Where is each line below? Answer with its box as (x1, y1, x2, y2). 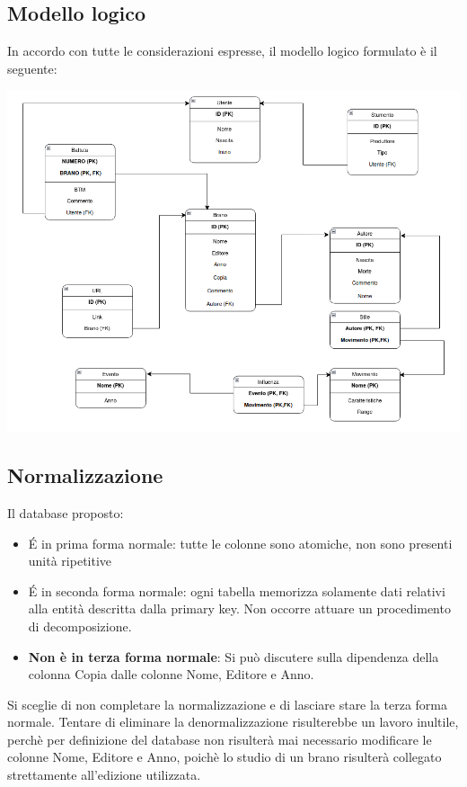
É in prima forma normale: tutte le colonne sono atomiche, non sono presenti (28, 533, 453, 552)
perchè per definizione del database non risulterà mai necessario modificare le (7, 729, 432, 748)
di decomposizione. (28, 616, 132, 635)
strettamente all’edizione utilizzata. (7, 765, 201, 784)
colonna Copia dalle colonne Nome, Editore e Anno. (28, 665, 314, 684)
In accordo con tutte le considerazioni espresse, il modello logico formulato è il (7, 41, 437, 60)
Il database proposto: (7, 503, 124, 522)
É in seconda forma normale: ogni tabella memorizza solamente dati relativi (28, 581, 445, 600)
